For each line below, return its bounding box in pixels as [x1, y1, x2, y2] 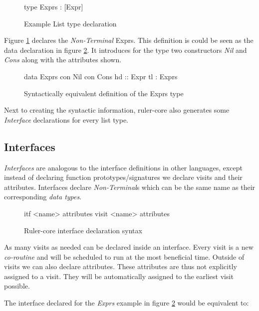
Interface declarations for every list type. [4, 114, 128, 125]
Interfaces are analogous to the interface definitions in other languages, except [4, 162, 243, 172]
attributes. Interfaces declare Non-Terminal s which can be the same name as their [4, 181, 256, 192]
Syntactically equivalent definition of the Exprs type [24, 88, 184, 98]
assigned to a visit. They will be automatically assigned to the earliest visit [4, 271, 234, 281]
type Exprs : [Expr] [24, 1, 83, 11]
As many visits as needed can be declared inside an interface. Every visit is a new [4, 242, 254, 252]
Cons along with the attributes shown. [4, 54, 122, 65]
